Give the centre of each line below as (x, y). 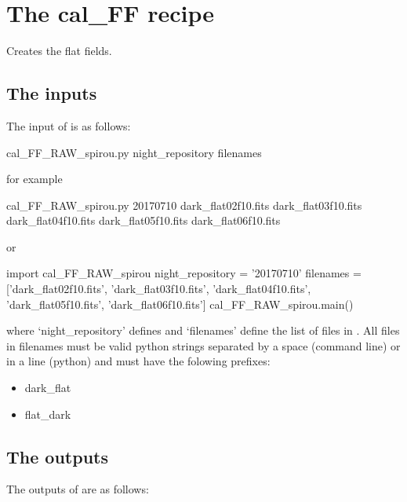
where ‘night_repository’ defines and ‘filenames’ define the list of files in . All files (203, 330)
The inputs (52, 93)
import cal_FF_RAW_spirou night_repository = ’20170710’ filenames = (184, 273)
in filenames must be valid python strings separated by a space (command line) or (203, 345)
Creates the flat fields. (59, 51)
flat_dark (48, 414)
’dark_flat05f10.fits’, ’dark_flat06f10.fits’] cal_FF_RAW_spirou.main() (180, 304)
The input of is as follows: (69, 125)
